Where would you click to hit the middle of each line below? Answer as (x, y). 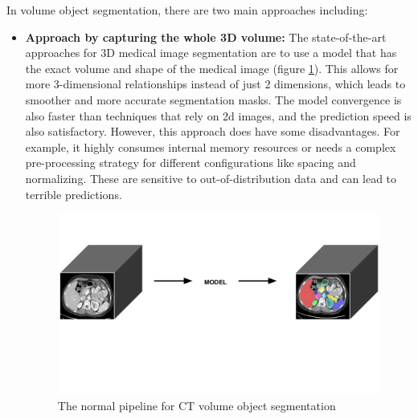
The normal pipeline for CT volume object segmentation (197, 405)
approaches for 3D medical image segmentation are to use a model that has (211, 53)
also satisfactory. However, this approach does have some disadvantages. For (213, 131)
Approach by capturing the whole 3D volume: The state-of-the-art (206, 37)
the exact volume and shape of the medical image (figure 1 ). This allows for (212, 68)
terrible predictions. (74, 194)
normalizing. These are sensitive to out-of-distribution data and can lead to (211, 178)
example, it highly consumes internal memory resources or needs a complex (211, 146)
